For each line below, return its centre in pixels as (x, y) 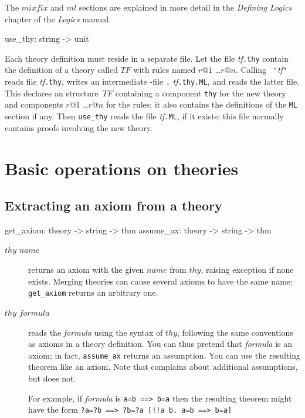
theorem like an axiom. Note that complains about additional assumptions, (163, 367)
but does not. (52, 378)
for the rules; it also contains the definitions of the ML (202, 104)
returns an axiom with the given (86, 270)
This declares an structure (52, 93)
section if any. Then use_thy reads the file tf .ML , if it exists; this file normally (144, 116)
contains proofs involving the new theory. (79, 127)
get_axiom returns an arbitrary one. (93, 292)
